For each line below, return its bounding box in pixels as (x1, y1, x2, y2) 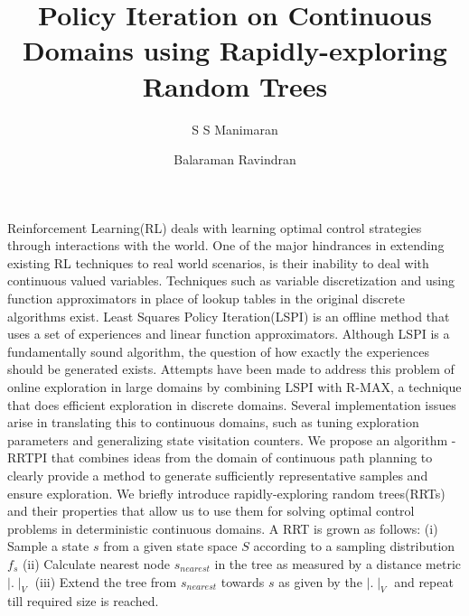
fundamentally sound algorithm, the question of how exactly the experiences (7, 341, 429, 360)
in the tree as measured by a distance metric (214, 554, 462, 573)
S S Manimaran (192, 119, 278, 138)
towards (220, 572, 265, 591)
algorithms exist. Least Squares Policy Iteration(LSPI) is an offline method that (7, 306, 450, 325)
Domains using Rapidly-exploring (23, 32, 447, 69)
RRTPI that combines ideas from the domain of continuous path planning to (7, 448, 433, 467)
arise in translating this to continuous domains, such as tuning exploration (7, 413, 419, 432)
